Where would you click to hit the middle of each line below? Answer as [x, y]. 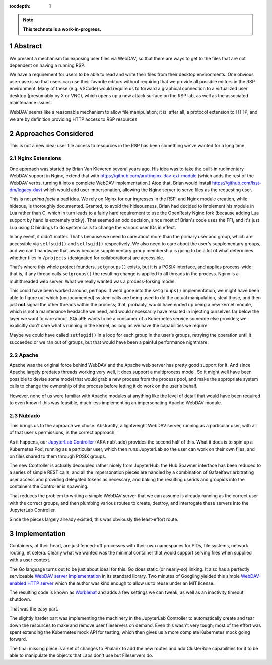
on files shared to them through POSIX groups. [58, 456]
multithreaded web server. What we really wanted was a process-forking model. [92, 281]
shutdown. [20, 599]
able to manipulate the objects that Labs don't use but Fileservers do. [81, 655]
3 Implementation [38, 534]
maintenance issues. [31, 103]
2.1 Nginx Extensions [35, 158]
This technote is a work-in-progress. [62, 29]
